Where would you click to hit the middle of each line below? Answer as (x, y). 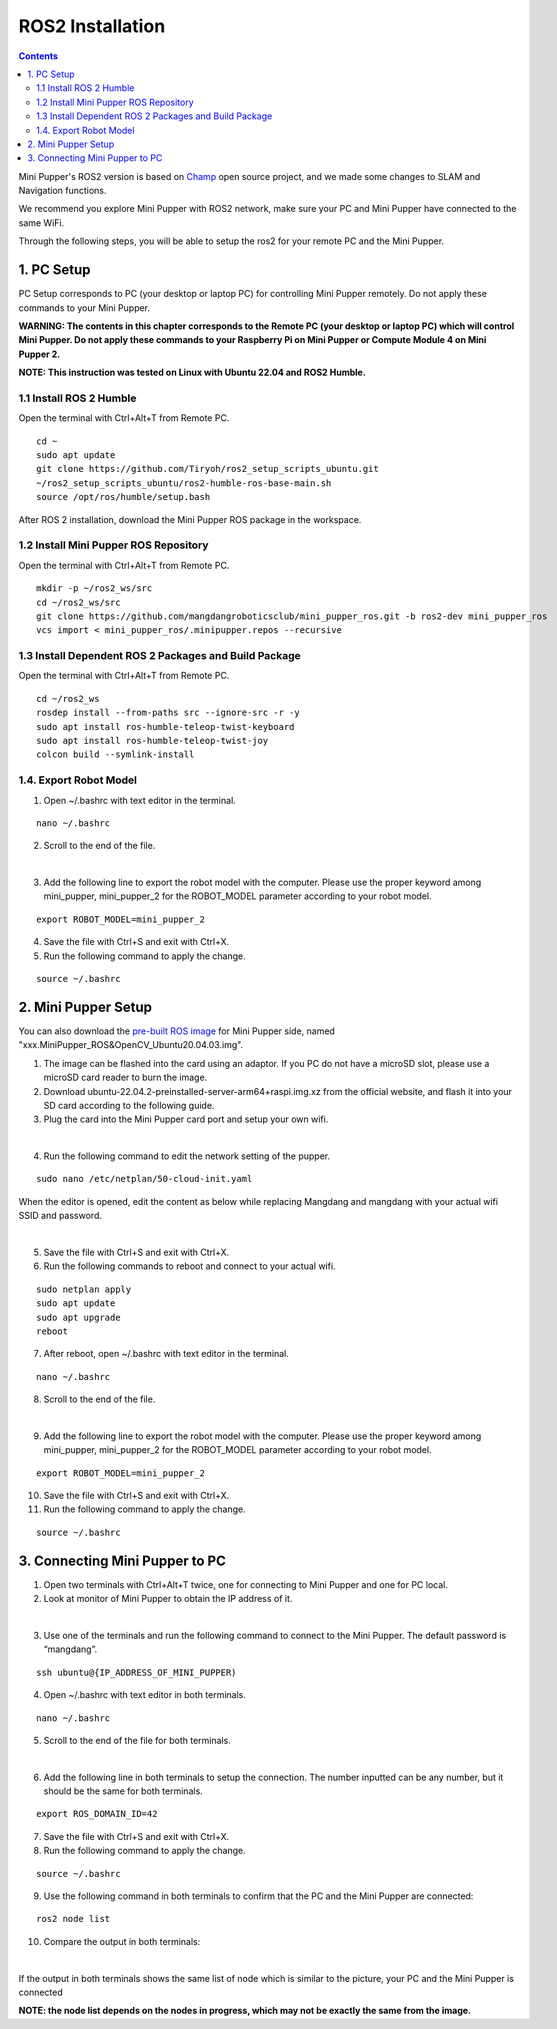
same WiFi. (41, 222)
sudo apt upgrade (78, 1317)
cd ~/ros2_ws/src (78, 602)
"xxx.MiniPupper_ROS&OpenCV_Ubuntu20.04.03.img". (131, 1045)
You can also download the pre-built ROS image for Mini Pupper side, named (176, 1031)
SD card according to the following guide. (129, 1105)
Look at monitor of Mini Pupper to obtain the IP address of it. (168, 1599)
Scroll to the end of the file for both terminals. (137, 1740)
